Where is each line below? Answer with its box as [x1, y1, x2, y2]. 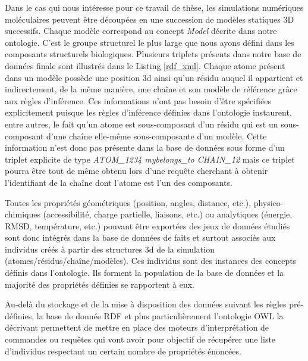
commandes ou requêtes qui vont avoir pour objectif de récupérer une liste [5, 333, 276, 346]
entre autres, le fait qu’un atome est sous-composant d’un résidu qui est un [5, 117, 278, 130]
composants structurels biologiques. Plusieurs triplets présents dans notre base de [5, 48, 301, 60]
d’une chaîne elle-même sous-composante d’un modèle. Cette [46, 129, 267, 142]
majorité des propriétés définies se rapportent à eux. [5, 278, 195, 290]
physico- [253, 196, 284, 208]
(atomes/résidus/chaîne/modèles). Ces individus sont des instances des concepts [5, 254, 297, 267]
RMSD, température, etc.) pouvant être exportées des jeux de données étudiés [5, 219, 290, 232]
